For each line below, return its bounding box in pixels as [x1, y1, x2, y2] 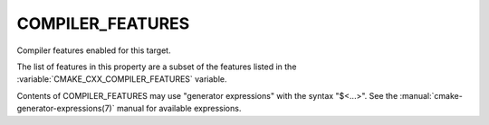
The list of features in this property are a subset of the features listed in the [16, 61, 297, 72]
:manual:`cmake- [399, 90, 464, 101]
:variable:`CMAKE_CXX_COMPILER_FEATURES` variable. [16, 74, 227, 85]
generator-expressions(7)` [16, 103, 115, 114]
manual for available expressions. [116, 103, 242, 114]
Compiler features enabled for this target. [16, 45, 171, 56]
